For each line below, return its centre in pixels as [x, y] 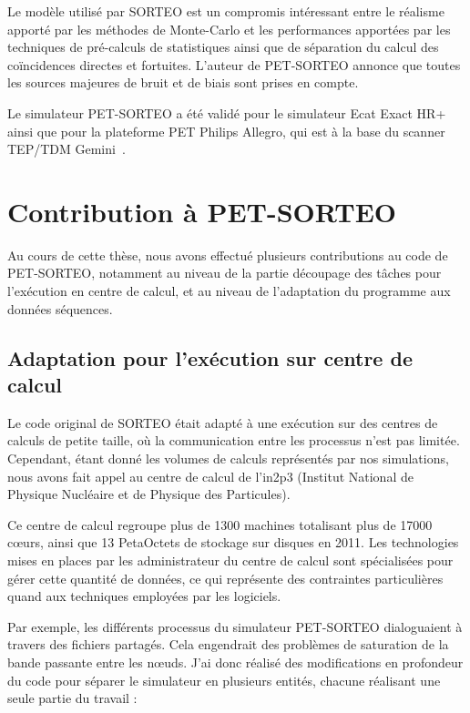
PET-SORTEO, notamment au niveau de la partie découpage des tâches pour [225, 273]
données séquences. [60, 308]
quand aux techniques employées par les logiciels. [144, 596]
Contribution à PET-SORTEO [202, 211]
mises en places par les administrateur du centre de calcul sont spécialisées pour [230, 560]
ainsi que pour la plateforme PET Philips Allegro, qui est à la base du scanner [226, 131]
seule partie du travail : [72, 698]
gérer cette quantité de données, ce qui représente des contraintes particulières [225, 578]
